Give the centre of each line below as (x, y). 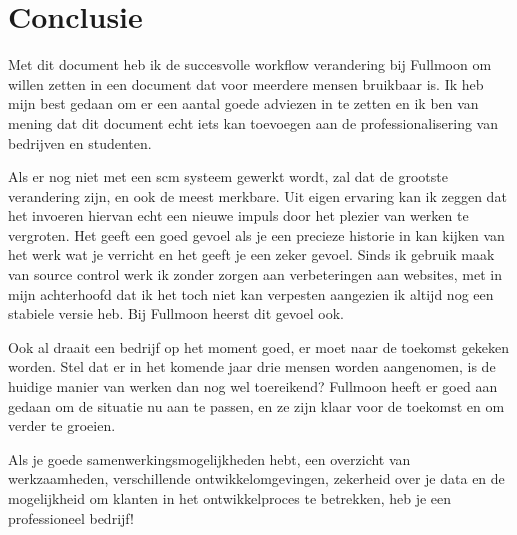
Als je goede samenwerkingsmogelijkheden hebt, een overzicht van (209, 458)
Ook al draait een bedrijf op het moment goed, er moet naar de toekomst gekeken (259, 346)
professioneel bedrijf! (71, 517)
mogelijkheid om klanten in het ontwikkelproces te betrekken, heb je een (230, 498)
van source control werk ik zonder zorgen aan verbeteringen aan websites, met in (255, 274)
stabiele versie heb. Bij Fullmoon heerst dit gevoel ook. (176, 313)
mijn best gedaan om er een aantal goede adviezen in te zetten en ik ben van (243, 103)
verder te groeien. (62, 425)
